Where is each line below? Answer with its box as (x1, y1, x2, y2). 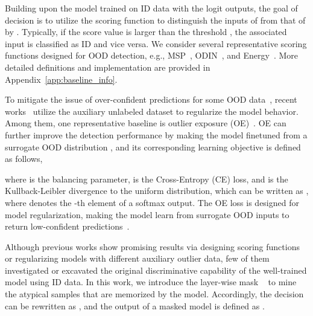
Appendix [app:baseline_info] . (5, 73, 118, 85)
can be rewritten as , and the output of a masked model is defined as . (5, 299, 265, 312)
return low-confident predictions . (5, 220, 130, 233)
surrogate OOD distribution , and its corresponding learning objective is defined (5, 140, 301, 153)
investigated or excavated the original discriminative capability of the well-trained (5, 263, 307, 276)
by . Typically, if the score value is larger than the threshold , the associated (5, 25, 287, 38)
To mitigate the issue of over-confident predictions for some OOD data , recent (5, 93, 297, 106)
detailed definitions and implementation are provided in (5, 60, 210, 73)
